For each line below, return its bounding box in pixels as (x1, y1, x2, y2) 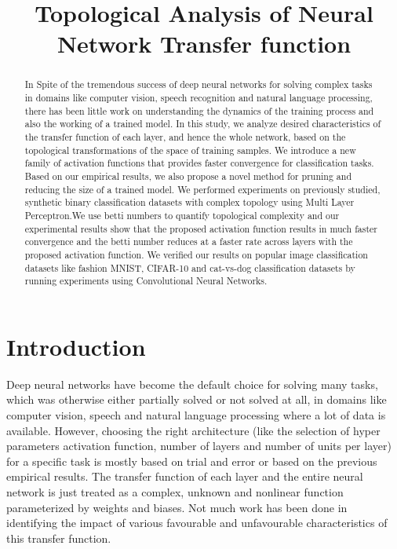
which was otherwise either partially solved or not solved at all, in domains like (6, 391, 387, 408)
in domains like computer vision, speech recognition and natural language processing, (24, 91, 373, 104)
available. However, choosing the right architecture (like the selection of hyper (6, 422, 381, 438)
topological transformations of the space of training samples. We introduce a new (24, 143, 356, 156)
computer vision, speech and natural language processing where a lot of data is (6, 406, 386, 423)
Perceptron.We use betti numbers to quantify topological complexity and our (24, 208, 340, 221)
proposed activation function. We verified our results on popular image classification (24, 247, 368, 261)
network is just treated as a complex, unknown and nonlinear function (6, 483, 344, 500)
